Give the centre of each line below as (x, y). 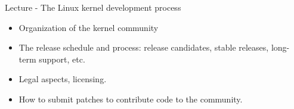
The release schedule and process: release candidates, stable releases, (144, 47)
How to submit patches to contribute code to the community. (131, 99)
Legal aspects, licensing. (63, 79)
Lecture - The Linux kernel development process (93, 7)
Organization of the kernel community (89, 27)
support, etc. (62, 59)
